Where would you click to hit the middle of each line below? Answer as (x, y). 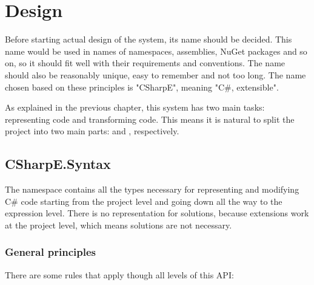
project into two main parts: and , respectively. (92, 131)
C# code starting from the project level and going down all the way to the (144, 201)
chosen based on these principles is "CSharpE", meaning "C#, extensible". (142, 87)
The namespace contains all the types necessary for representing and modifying (152, 189)
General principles (51, 252)
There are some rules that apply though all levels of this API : (119, 274)
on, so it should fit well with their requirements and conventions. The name (145, 63)
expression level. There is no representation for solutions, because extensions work (157, 213)
